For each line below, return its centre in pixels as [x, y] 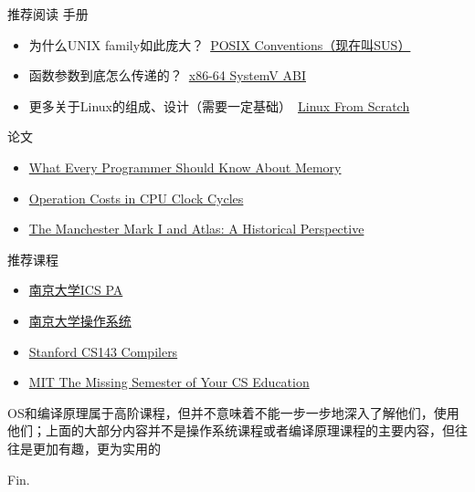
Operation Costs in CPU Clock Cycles [136, 198]
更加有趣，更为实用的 [96, 448]
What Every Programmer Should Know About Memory [185, 167]
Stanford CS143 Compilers [103, 351]
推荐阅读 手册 [48, 14]
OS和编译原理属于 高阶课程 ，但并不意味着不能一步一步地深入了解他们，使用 [233, 412]
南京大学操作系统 [80, 320]
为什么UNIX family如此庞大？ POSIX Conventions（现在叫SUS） [220, 44]
